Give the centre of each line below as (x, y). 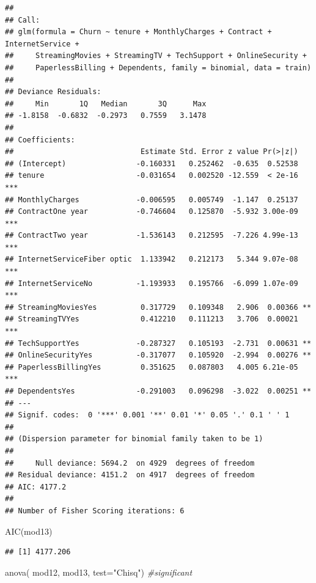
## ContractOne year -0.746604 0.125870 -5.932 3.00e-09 (152, 212)
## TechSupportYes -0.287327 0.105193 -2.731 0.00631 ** (158, 343)
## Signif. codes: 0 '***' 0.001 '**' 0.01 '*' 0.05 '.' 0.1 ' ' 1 (147, 415)
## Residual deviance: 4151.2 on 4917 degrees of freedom (130, 475)
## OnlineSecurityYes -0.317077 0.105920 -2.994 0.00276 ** (158, 355)
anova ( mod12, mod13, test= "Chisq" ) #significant (99, 572)
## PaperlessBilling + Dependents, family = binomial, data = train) (158, 68)
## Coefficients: (40, 140)
